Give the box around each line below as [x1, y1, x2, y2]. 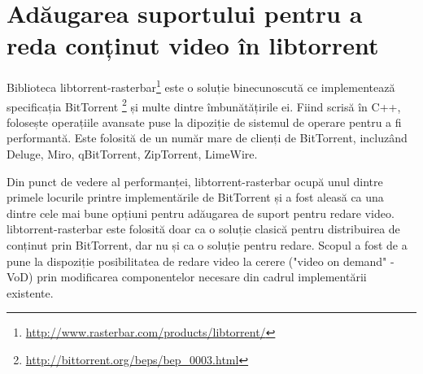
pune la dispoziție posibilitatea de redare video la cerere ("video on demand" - [7, 252, 395, 269]
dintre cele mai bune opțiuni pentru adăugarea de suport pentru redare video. [7, 204, 395, 221]
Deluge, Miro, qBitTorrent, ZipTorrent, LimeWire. [7, 146, 258, 162]
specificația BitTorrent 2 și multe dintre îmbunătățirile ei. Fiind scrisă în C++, [7, 95, 401, 115]
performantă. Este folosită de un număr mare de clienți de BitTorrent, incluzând [7, 129, 408, 146]
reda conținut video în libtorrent [7, 28, 379, 62]
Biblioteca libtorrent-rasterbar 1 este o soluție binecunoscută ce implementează [7, 76, 395, 95]
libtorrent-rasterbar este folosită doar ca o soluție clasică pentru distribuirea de [7, 220, 400, 237]
